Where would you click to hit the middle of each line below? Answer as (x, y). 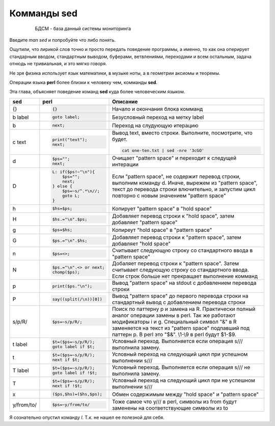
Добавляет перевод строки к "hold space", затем (173, 216)
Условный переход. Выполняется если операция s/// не (181, 367)
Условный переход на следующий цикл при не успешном (184, 381)
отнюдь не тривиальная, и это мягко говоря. (58, 64)
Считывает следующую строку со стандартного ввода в (183, 251)
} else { (62, 186)
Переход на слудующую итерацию (155, 125)
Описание (125, 101)
